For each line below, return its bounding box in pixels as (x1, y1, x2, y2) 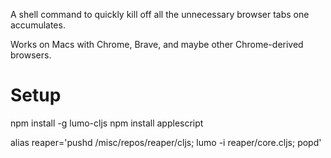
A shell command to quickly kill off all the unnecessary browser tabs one (10, 9, 310, 20)
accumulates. (10, 19, 66, 31)
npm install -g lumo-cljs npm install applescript (10, 117, 204, 129)
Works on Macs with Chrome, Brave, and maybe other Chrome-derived (10, 39, 304, 50)
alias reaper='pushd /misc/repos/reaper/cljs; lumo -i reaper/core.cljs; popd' (10, 136, 322, 148)
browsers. (10, 49, 52, 61)
